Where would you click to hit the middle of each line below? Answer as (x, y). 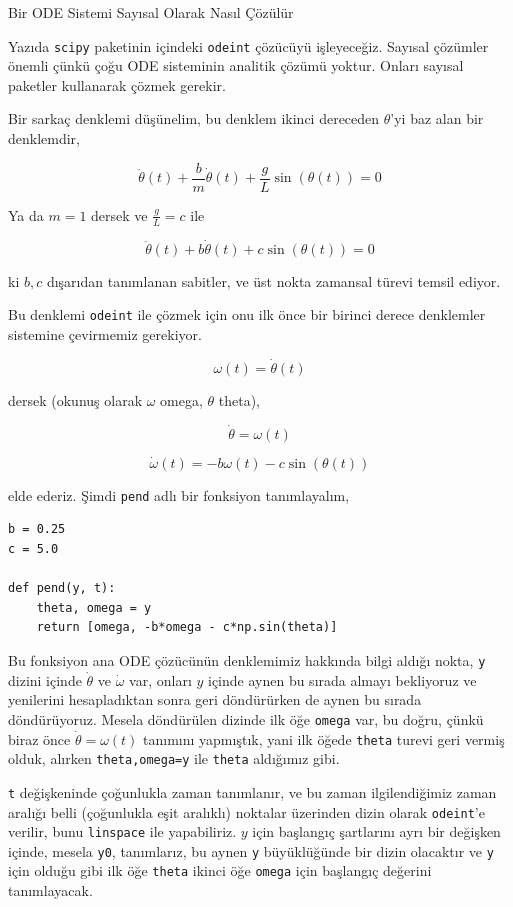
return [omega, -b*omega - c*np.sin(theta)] (187, 627)
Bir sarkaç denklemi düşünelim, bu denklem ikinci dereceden (194, 118)
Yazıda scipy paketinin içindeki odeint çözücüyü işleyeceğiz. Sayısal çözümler (248, 45)
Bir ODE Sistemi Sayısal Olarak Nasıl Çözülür (151, 12)
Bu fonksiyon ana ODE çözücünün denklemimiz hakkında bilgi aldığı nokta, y (247, 660)
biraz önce (39, 738)
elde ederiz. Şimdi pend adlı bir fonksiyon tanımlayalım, (179, 494)
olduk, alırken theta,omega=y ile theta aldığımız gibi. (174, 758)
